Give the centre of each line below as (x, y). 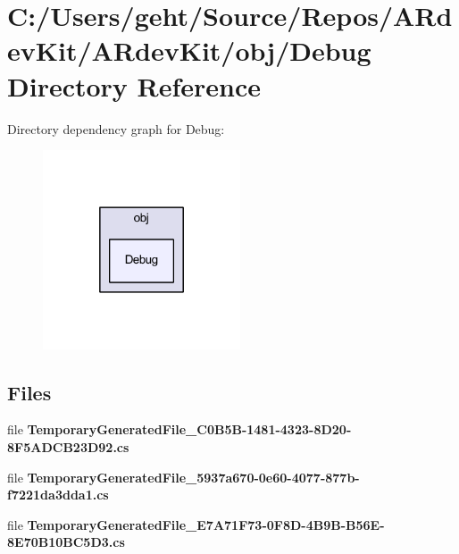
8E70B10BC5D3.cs (66, 542)
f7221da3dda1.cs (58, 495)
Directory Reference (134, 85)
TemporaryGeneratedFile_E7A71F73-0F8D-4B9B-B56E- (206, 524)
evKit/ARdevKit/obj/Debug (189, 50)
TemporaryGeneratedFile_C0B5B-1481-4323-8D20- (189, 429)
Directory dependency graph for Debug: (116, 128)
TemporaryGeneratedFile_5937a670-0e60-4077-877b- (193, 477)
